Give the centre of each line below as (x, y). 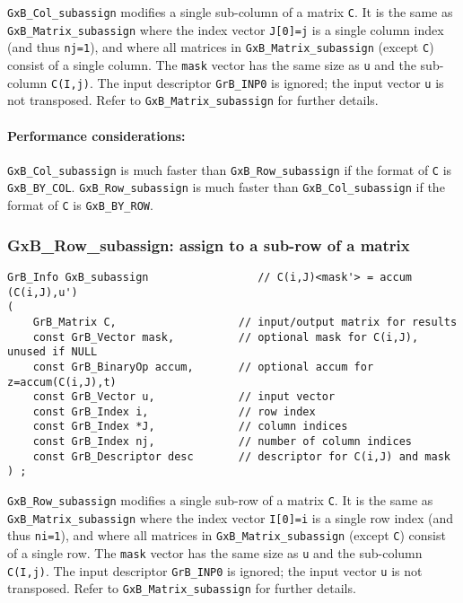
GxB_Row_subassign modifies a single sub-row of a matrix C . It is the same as (220, 500)
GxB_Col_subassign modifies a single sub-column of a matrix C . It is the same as (230, 12)
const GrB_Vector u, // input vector (184, 397)
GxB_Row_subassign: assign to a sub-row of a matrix (209, 245)
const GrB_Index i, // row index (174, 411)
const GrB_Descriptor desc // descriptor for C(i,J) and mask (241, 456)
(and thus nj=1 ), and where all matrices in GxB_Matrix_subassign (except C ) (221, 47)
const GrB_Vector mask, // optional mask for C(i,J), (226, 337)
